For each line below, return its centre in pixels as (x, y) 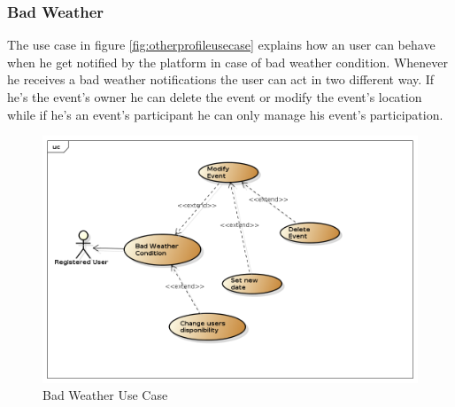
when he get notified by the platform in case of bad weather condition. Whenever (227, 62)
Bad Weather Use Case (105, 395)
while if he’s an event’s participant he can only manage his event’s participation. (225, 114)
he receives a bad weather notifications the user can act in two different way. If (221, 79)
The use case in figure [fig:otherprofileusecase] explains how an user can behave (221, 45)
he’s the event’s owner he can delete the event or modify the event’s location (215, 97)
